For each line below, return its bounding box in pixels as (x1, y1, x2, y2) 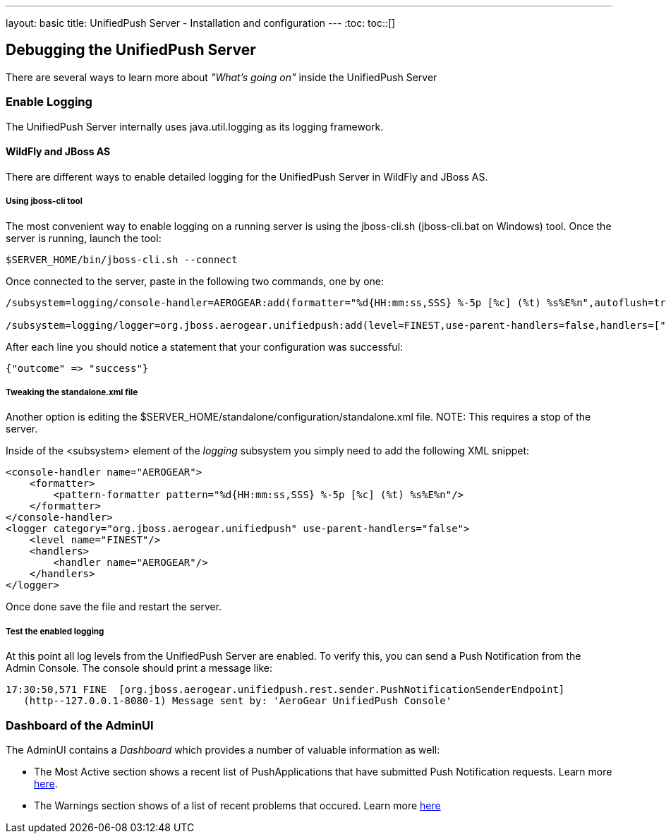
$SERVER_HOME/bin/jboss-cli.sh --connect (6, 253, 238, 265)
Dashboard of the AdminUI (6, 718, 154, 732)
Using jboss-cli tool (6, 196, 83, 207)
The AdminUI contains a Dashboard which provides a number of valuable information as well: (6, 743, 440, 756)
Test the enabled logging (6, 626, 104, 636)
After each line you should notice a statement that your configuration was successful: (6, 340, 404, 353)
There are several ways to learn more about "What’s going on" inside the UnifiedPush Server (6, 71, 437, 83)
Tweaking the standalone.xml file (6, 387, 138, 397)
